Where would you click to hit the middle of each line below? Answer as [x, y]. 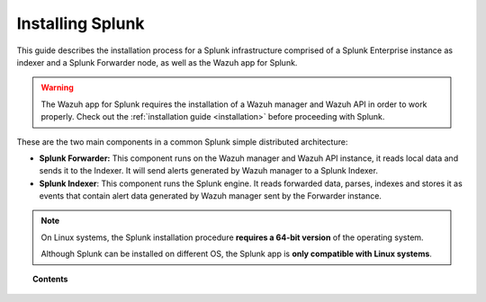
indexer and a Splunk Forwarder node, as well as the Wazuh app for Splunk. [157, 62]
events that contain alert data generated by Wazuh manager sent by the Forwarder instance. [211, 196]
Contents [50, 279]
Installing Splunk [81, 23]
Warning [57, 88]
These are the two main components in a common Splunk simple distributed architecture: [182, 142]
